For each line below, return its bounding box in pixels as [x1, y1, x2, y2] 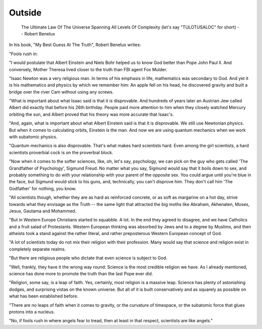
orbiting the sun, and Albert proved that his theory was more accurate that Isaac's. [9, 111, 174, 117]
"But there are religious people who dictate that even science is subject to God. [9, 255, 167, 261]
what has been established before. [9, 293, 79, 299]
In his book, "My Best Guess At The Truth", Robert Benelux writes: [9, 42, 141, 48]
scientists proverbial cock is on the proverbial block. [9, 149, 114, 155]
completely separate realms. [9, 246, 66, 252]
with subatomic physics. [9, 134, 58, 140]
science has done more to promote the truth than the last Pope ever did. [9, 271, 153, 277]
